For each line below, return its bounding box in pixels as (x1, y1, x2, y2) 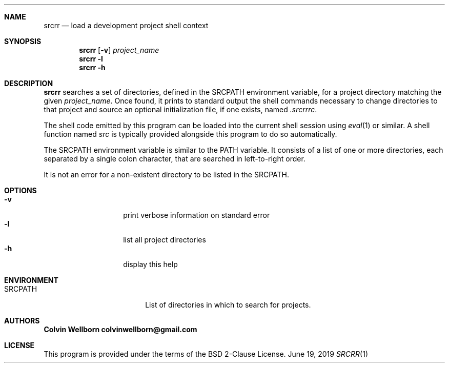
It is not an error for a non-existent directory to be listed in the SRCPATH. (44, 170, 290, 179)
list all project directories (123, 235, 206, 244)
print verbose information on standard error (123, 211, 270, 219)
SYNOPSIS (4, 37, 42, 46)
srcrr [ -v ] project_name (79, 46, 159, 54)
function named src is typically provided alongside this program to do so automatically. (44, 130, 337, 138)
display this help (123, 260, 178, 269)
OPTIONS (4, 186, 37, 195)
